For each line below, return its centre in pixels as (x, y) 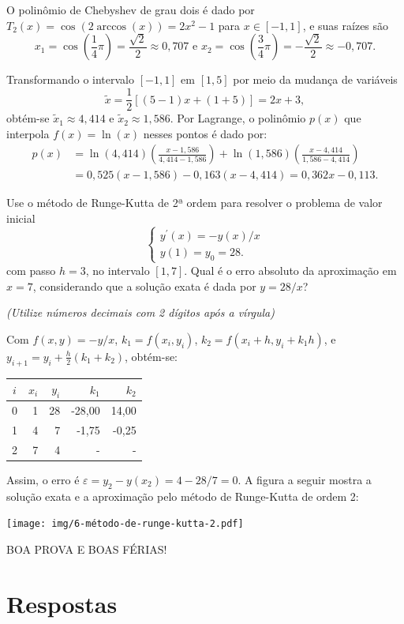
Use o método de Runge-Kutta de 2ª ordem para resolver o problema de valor (195, 203)
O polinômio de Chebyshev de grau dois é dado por (131, 9)
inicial (21, 218)
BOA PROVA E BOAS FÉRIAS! (87, 549)
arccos (112, 26)
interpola (28, 133)
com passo (31, 270)
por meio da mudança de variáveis (315, 79)
